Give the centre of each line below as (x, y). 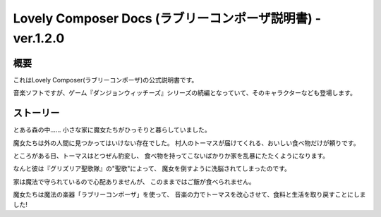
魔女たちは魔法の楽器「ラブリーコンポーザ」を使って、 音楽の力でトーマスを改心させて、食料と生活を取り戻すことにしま (189, 194)
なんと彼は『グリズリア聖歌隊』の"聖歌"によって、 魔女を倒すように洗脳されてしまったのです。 (152, 168)
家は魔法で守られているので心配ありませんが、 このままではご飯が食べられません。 (134, 181)
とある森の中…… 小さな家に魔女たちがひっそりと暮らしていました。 (112, 130)
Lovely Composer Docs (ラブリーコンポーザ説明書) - (167, 18)
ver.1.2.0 (39, 38)
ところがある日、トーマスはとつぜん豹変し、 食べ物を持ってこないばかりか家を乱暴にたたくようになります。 (171, 156)
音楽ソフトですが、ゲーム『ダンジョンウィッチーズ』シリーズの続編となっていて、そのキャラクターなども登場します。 (185, 93)
